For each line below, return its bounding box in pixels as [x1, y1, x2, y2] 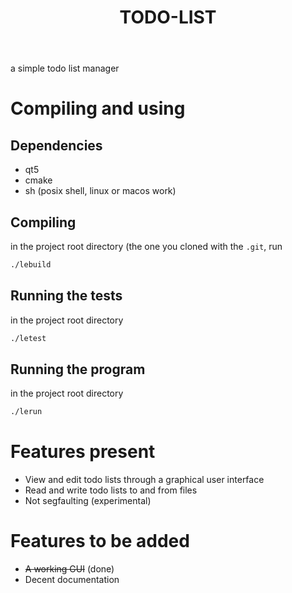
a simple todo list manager [10, 62, 120, 75]
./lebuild [10, 260, 52, 270]
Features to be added [10, 530, 190, 553]
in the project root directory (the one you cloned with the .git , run [10, 241, 283, 252]
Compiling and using [10, 97, 186, 120]
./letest [10, 333, 47, 343]
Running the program [10, 361, 146, 378]
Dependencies [10, 137, 103, 154]
